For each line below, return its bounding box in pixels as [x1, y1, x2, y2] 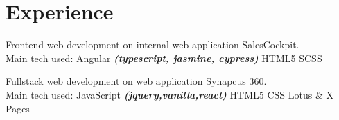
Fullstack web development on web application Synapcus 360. [6, 74, 267, 88]
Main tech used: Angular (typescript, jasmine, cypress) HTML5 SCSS [6, 50, 322, 65]
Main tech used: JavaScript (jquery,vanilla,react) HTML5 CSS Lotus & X [6, 87, 333, 101]
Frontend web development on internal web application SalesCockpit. [6, 37, 299, 52]
